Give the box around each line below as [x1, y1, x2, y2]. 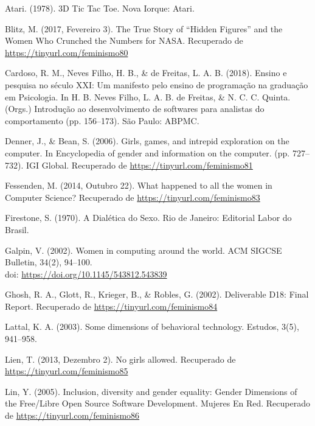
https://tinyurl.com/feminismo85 [5, 365, 128, 377]
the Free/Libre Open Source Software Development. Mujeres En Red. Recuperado [5, 397, 310, 410]
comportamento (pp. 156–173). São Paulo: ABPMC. [5, 114, 199, 127]
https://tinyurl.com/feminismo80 [5, 46, 128, 58]
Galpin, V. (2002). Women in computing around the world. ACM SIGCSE [5, 243, 282, 256]
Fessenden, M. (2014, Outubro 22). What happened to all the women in [5, 179, 272, 192]
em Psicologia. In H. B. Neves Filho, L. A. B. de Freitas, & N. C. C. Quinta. [5, 90, 291, 103]
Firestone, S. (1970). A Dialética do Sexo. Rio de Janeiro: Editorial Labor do [5, 211, 292, 224]
